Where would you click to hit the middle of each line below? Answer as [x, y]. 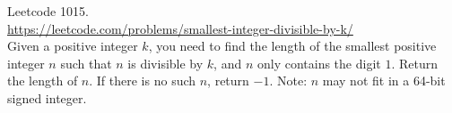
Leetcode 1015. [48, 11]
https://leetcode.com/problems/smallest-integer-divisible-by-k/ [180, 28]
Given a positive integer [73, 46]
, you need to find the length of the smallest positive [292, 46]
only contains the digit [319, 63]
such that [86, 63]
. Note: [288, 81]
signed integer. [47, 97]
